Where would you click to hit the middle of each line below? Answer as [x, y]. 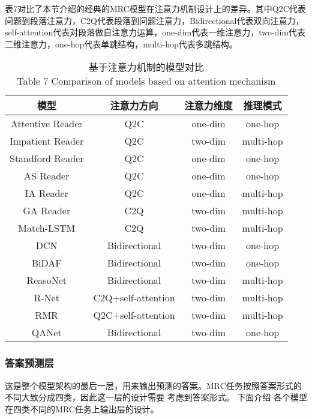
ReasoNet [46, 280]
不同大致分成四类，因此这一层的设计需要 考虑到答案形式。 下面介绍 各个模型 [156, 397]
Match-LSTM [47, 228]
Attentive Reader [46, 124]
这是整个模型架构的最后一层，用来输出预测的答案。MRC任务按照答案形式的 [153, 385]
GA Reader [47, 211]
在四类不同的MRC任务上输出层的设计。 [82, 408]
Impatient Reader [47, 141]
